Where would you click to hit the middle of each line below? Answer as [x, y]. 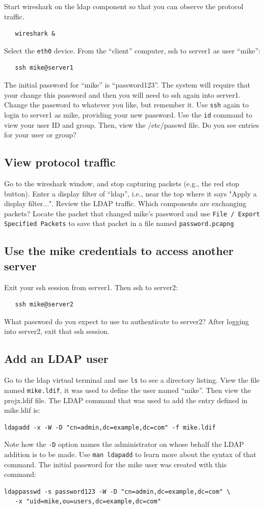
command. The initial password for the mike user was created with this [115, 464]
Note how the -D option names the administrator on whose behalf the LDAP [124, 444]
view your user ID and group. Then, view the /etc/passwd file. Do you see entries [132, 124]
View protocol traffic [60, 162]
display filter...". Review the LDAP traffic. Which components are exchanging [125, 203]
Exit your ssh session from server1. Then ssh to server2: [91, 287]
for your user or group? [40, 135]
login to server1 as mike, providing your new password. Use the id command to [128, 114]
